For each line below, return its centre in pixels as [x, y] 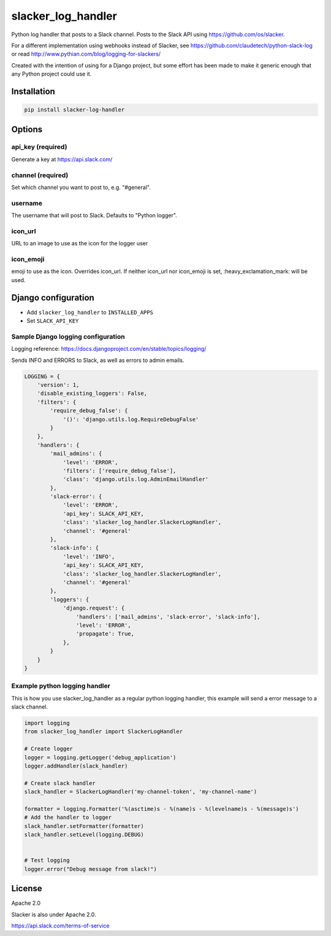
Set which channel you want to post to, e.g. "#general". [81, 187]
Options [27, 129]
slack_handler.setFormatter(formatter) [84, 826]
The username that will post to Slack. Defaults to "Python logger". [94, 215]
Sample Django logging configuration [68, 336]
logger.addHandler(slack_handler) [76, 766]
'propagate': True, [105, 634]
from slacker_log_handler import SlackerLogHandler [104, 732]
